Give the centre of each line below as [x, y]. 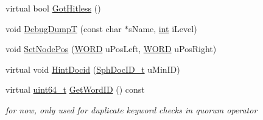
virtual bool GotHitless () [53, 8]
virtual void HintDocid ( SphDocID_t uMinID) [93, 69]
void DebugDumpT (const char [64, 28]
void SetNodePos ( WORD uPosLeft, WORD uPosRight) [111, 49]
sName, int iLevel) [163, 28]
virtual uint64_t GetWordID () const [75, 89]
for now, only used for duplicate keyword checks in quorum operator [131, 109]
